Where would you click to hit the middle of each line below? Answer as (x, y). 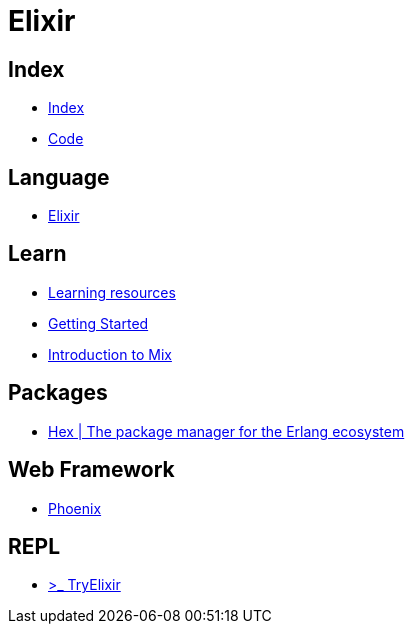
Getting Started (98, 323)
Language (59, 177)
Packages (58, 393)
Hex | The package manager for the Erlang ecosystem (226, 431)
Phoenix (75, 508)
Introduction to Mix (110, 354)
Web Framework (91, 470)
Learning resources (112, 292)
